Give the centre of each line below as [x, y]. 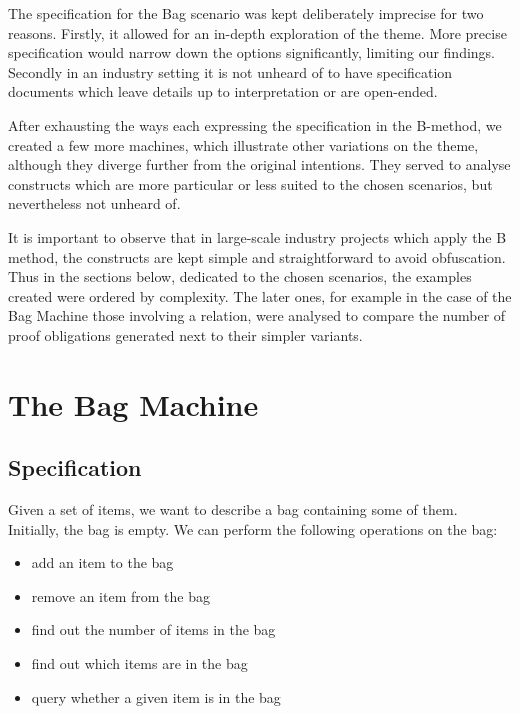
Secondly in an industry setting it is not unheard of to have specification [230, 71]
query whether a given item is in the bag [156, 696]
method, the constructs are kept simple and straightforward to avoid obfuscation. [257, 256]
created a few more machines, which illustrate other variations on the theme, [243, 144]
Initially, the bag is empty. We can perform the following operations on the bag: [253, 528]
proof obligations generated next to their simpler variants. [185, 334]
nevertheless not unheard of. [94, 203]
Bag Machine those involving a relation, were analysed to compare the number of [257, 315]
